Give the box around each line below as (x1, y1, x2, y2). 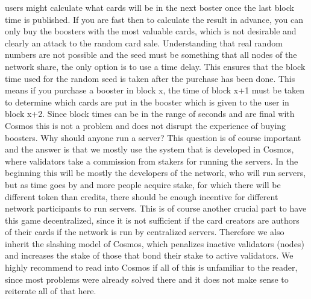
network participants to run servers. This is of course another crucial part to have (5, 202, 307, 215)
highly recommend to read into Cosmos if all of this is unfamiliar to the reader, (5, 261, 298, 274)
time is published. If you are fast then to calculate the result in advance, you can (5, 13, 304, 25)
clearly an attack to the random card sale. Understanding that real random (5, 36, 283, 49)
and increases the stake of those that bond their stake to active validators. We (5, 249, 294, 262)
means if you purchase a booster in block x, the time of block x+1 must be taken (5, 84, 304, 96)
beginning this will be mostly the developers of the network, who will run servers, (5, 166, 306, 179)
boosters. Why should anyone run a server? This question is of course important (5, 131, 301, 143)
